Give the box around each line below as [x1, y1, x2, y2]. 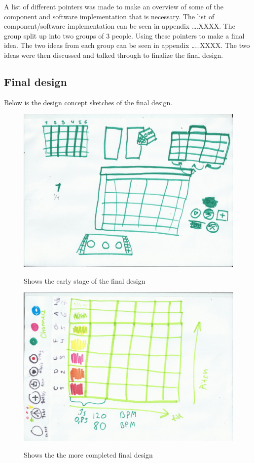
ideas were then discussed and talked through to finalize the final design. [4, 49, 223, 60]
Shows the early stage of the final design [24, 275, 145, 286]
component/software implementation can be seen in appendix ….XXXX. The [4, 21, 235, 31]
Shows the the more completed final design [24, 450, 153, 460]
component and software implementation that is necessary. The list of [4, 11, 215, 21]
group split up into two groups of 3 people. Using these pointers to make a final [4, 30, 245, 41]
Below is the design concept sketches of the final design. [4, 97, 173, 107]
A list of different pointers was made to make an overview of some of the [4, 1, 223, 11]
